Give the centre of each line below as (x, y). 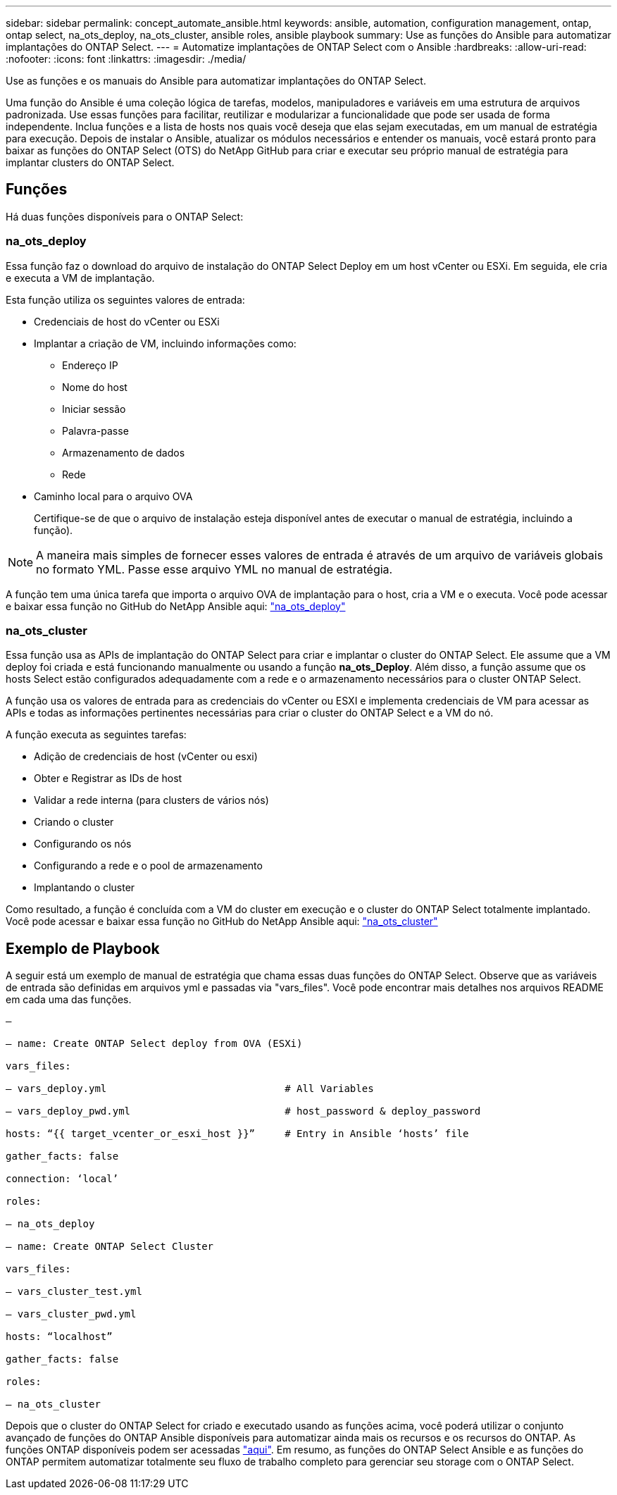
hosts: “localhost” (59, 1337)
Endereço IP (90, 365)
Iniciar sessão (94, 409)
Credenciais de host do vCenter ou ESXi (127, 321)
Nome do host (95, 387)
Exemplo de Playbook (83, 948)
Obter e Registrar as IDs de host (108, 778)
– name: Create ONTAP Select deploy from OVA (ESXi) (154, 1044)
